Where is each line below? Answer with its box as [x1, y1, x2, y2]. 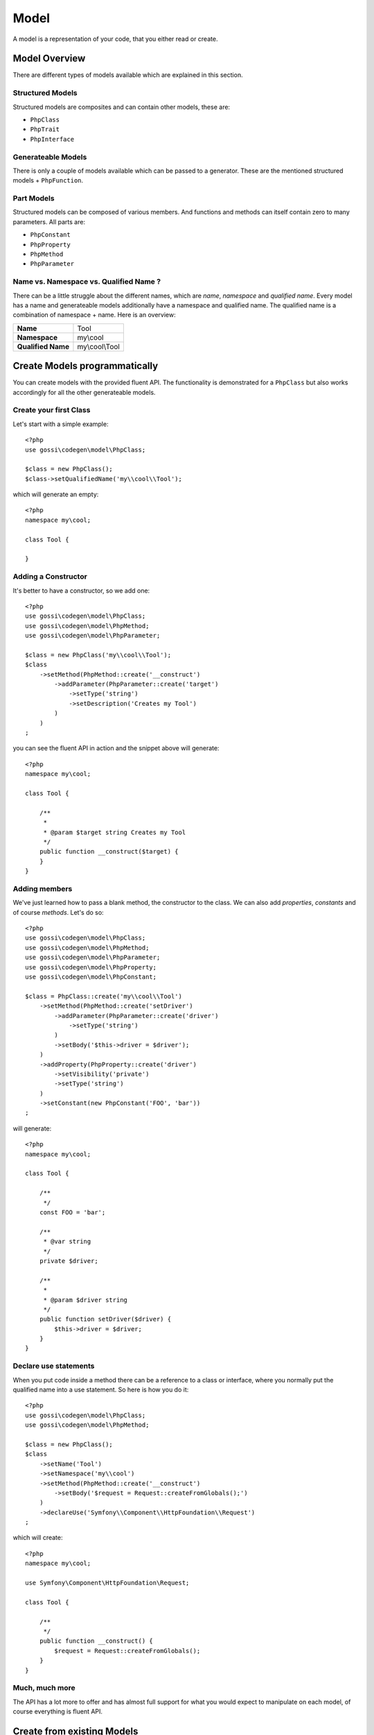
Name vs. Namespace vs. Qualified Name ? [12, 277, 161, 287]
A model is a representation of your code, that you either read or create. [12, 35, 218, 43]
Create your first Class [12, 405, 91, 415]
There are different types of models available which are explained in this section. [12, 71, 243, 79]
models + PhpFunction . [12, 176, 84, 185]
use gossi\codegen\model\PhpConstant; [25, 973, 157, 981]
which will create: [12, 1534, 63, 1542]
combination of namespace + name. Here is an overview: [12, 311, 176, 319]
